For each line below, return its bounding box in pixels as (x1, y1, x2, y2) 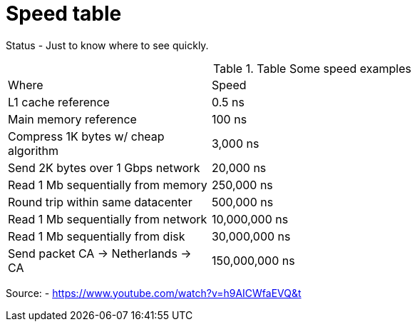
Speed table (6, 1, 122, 26)
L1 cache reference (8, 94, 110, 109)
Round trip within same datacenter (8, 194, 192, 209)
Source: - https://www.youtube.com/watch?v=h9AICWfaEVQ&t (6, 286, 302, 299)
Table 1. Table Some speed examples (213, 61, 411, 76)
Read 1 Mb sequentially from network (8, 211, 207, 226)
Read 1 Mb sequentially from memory (8, 177, 207, 192)
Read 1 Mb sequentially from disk (8, 228, 185, 243)
